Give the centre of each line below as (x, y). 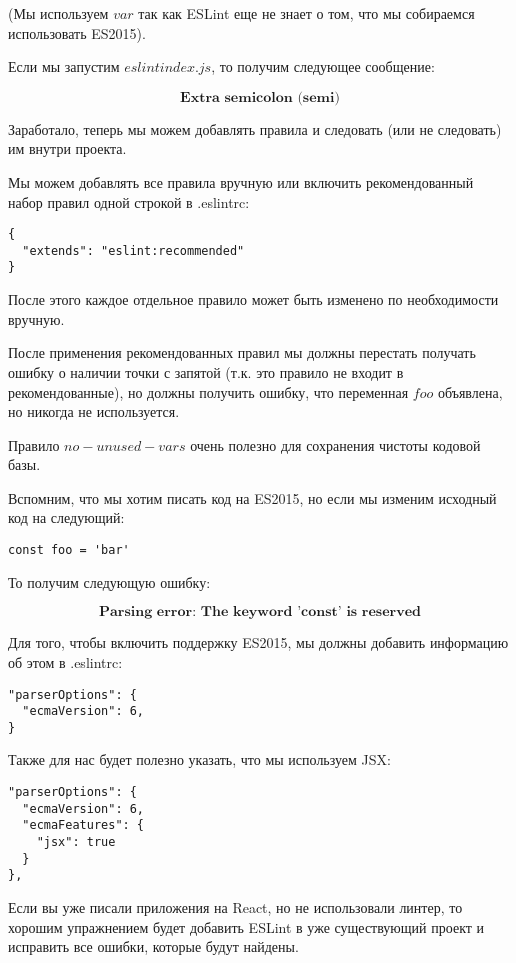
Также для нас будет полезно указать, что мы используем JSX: (199, 759)
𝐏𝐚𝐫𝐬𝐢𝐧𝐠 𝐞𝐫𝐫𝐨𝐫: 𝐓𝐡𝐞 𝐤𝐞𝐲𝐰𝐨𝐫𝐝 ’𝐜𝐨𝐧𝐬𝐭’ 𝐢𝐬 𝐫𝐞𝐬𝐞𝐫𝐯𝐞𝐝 (260, 612)
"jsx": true (76, 842)
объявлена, (470, 391)
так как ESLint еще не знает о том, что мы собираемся (306, 13)
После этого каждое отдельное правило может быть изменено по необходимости (253, 299)
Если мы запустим (64, 66)
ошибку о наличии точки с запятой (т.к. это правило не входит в (206, 371)
